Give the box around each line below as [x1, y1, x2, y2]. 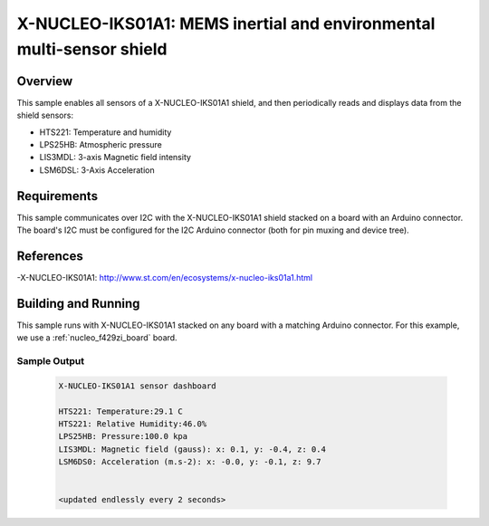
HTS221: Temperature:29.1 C [58, 406, 183, 416]
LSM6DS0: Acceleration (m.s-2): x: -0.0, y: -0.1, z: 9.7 [58, 457, 321, 467]
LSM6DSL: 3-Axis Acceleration [39, 164, 155, 176]
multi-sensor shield [16, 39, 168, 59]
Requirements [16, 188, 99, 204]
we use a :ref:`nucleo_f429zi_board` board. [16, 332, 177, 343]
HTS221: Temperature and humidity [39, 127, 172, 138]
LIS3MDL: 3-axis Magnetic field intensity [39, 152, 192, 163]
